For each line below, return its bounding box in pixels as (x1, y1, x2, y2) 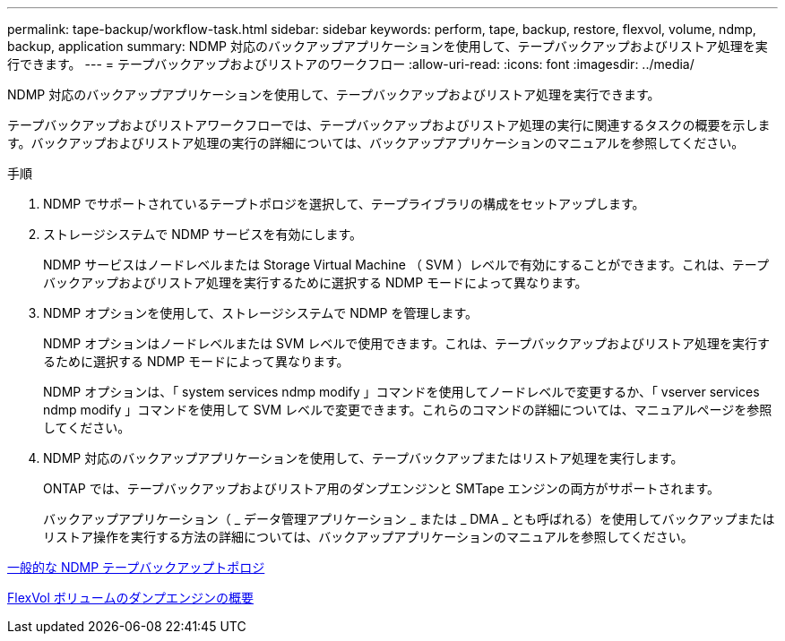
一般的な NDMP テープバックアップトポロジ (7, 560, 265, 575)
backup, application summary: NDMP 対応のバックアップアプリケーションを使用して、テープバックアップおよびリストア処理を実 (7, 38, 768, 54)
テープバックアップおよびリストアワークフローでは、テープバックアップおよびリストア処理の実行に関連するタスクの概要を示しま (7, 117, 771, 132)
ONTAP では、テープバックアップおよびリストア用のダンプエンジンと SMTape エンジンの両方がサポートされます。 (43, 481, 720, 496)
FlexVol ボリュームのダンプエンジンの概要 (7, 590, 254, 605)
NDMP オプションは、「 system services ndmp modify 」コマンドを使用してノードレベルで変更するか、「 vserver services (43, 384, 760, 399)
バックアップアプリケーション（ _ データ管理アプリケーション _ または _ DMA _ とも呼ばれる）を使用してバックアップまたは (43, 511, 775, 526)
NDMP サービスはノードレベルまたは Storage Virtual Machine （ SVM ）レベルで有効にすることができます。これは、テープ (43, 257, 769, 272)
